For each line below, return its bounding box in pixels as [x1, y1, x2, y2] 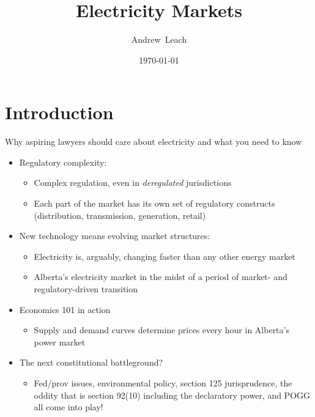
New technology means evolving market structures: [19, 229, 210, 242]
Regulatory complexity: [19, 155, 107, 168]
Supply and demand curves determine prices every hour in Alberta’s [34, 323, 289, 336]
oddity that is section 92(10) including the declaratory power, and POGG [34, 388, 311, 401]
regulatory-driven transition [34, 282, 138, 295]
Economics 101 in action [19, 303, 111, 316]
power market [34, 335, 86, 348]
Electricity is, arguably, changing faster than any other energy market [34, 249, 295, 262]
